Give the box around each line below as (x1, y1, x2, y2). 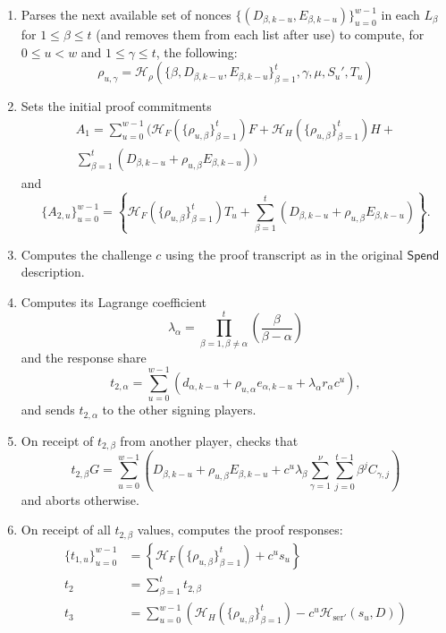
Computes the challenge (21, 244, 152, 263)
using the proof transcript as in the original (165, 244, 403, 263)
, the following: (156, 42, 238, 61)
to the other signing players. (102, 400, 257, 419)
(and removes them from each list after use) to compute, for (96, 25, 425, 43)
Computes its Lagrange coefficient (21, 292, 207, 311)
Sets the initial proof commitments (21, 97, 212, 115)
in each (381, 5, 420, 23)
